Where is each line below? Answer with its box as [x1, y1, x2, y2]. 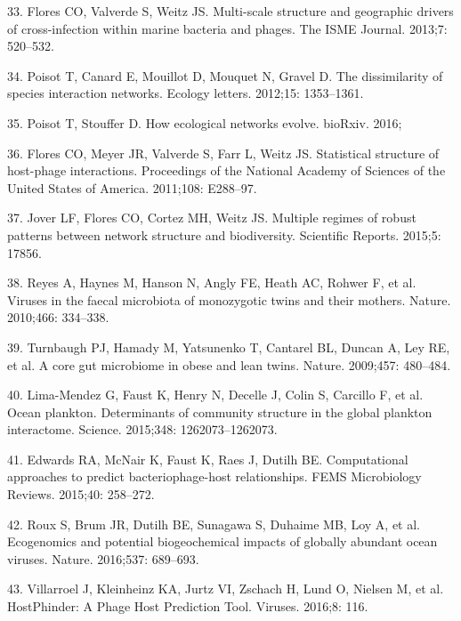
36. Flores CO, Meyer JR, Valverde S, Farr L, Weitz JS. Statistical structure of [7, 143, 440, 162]
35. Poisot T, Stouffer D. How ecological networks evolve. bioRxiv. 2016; [7, 113, 402, 132]
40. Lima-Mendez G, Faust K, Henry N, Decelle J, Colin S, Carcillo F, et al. [7, 385, 424, 404]
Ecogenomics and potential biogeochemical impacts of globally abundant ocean [7, 532, 438, 551]
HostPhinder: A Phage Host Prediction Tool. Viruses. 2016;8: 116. [7, 597, 368, 616]
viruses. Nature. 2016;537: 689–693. [7, 549, 199, 568]
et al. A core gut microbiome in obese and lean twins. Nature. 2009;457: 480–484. [7, 355, 451, 374]
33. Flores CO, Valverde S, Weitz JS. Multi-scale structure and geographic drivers [7, 2, 454, 20]
